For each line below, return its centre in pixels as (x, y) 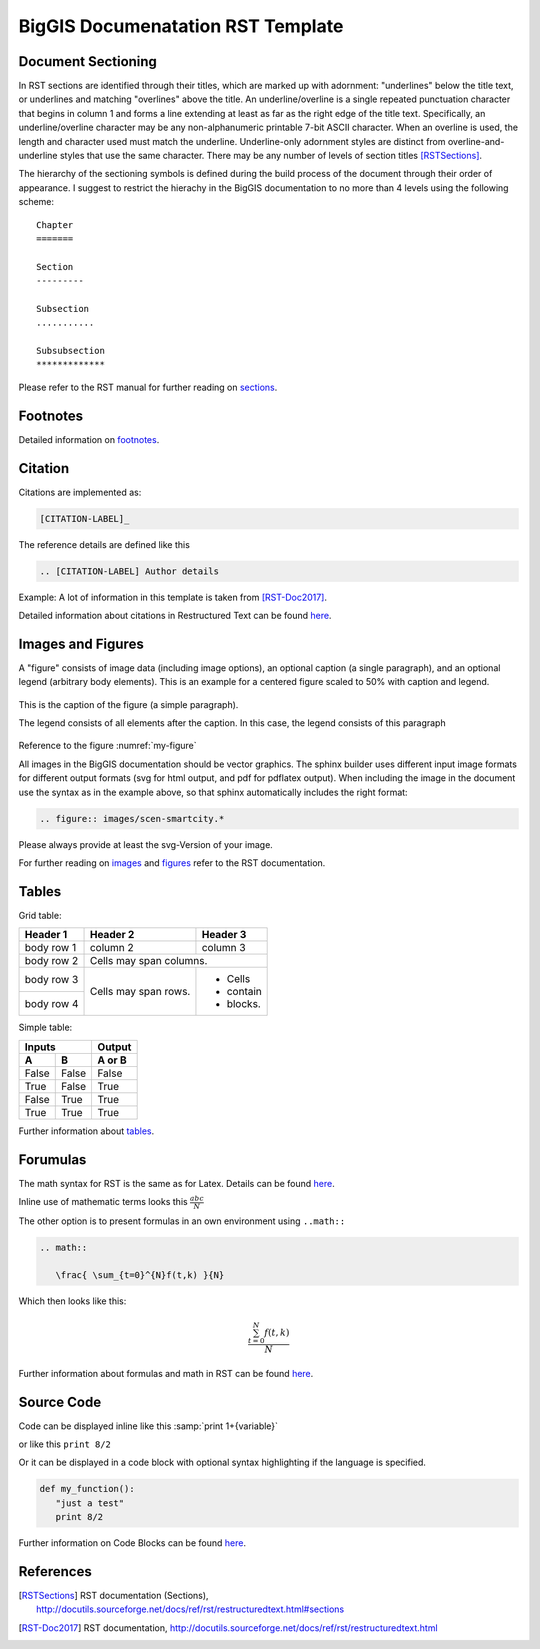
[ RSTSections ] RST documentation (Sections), (113, 1596)
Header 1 (46, 935)
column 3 (223, 948)
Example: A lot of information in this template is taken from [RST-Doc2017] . (173, 597)
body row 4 (51, 1003)
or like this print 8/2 (65, 1444)
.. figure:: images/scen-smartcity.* (132, 818)
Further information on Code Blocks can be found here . (132, 1543)
